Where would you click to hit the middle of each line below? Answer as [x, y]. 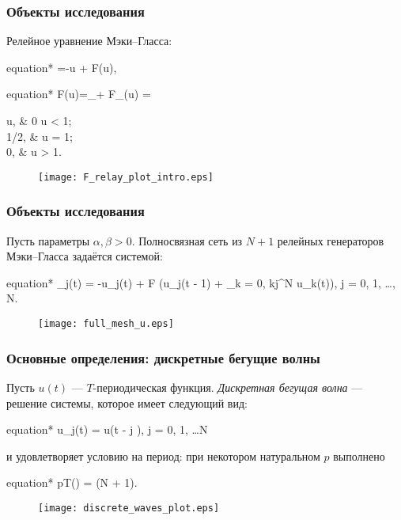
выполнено [359, 455]
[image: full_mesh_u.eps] [106, 324]
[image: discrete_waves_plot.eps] [129, 508]
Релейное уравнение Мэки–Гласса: [89, 41]
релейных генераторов [331, 240]
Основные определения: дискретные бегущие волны [163, 357]
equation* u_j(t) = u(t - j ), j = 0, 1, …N [107, 429]
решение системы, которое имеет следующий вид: [127, 402]
